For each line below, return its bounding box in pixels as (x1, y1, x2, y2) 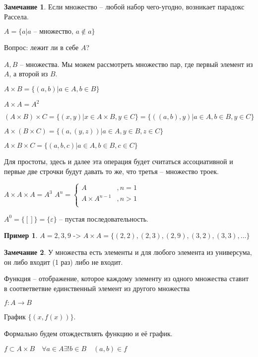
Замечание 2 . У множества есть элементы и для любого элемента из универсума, (4, 246, 252, 257)
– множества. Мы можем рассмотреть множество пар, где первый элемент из (20, 59, 253, 69)
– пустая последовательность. (59, 213, 148, 224)
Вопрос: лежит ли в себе (4, 42, 79, 53)
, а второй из (9, 68, 48, 79)
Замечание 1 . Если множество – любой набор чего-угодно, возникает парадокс (4, 1, 245, 11)
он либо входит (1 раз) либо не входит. (4, 256, 123, 267)
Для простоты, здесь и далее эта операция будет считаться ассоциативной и (4, 156, 233, 167)
